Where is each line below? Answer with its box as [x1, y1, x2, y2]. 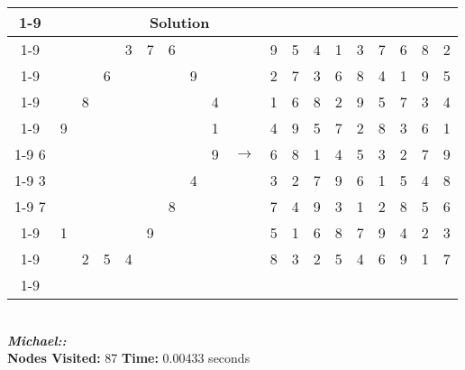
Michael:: [7, 330, 67, 349]
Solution [149, 12, 210, 32]
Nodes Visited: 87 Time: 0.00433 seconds [7, 348, 251, 367]
